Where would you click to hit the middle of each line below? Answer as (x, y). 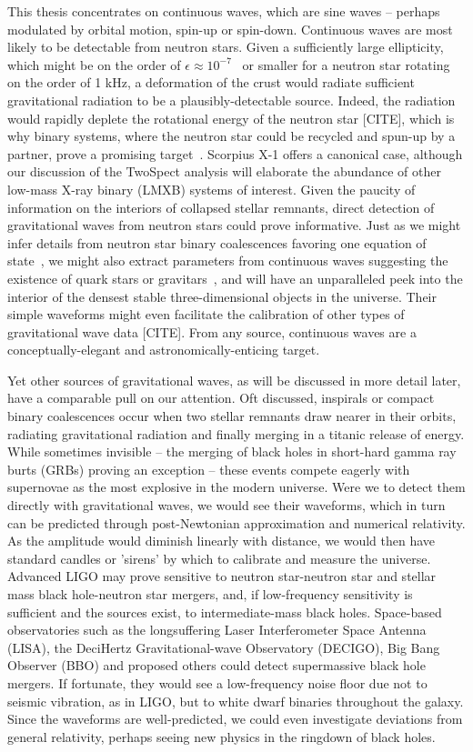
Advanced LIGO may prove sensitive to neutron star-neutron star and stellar (222, 576)
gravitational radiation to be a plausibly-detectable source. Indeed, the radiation (231, 100)
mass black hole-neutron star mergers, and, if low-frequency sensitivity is (210, 594)
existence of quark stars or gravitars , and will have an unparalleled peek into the (235, 278)
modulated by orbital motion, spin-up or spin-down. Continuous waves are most (230, 29)
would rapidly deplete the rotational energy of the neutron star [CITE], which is (231, 118)
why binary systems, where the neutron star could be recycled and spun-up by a (231, 136)
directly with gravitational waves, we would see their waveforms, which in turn (226, 505)
